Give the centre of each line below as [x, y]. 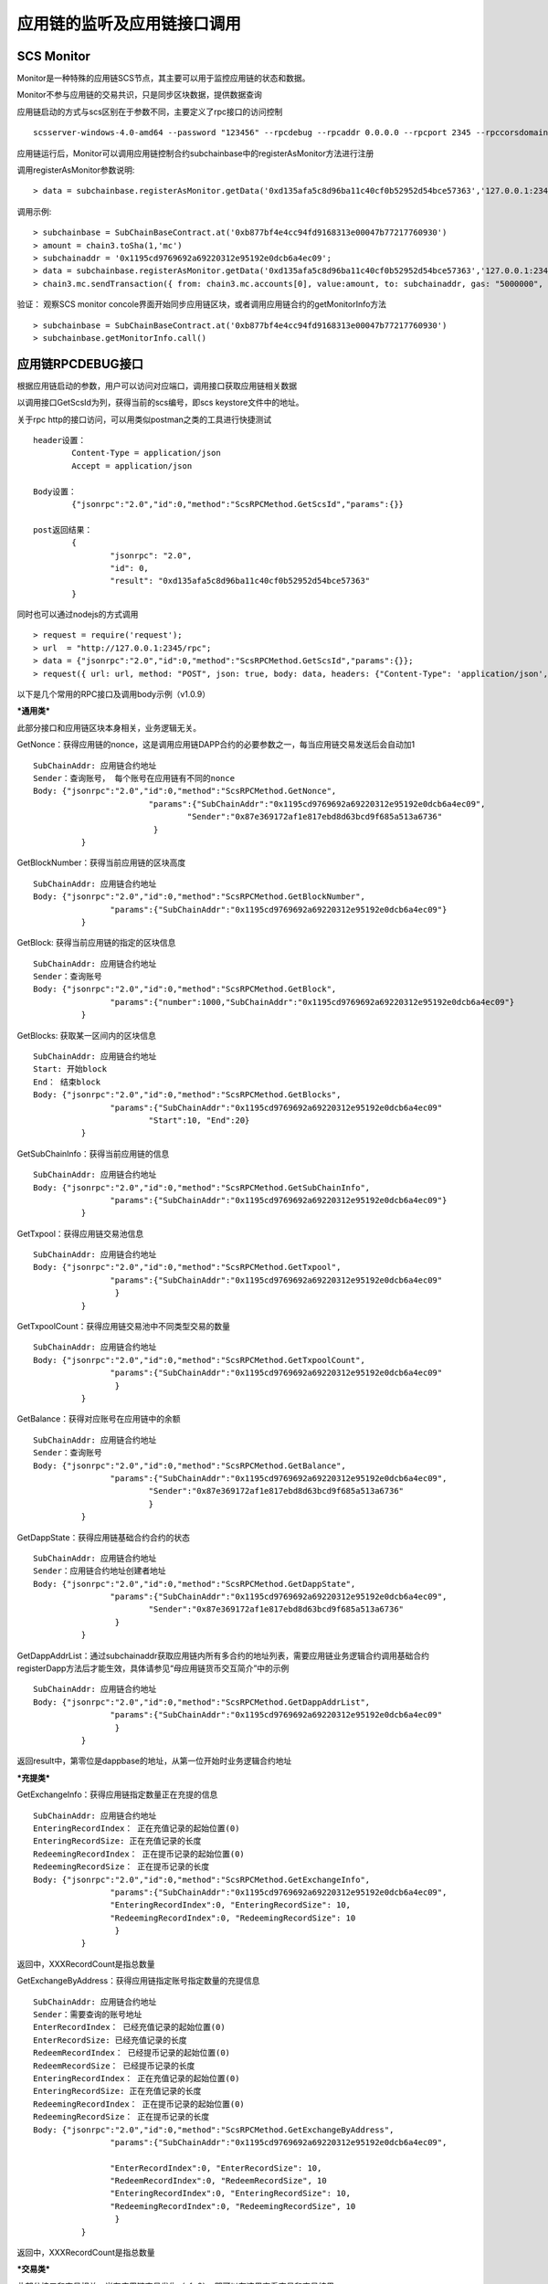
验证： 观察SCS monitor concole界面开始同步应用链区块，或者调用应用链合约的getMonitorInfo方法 [202, 304]
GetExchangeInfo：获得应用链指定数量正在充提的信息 [117, 1794]
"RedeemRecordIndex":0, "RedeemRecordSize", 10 [219, 2181]
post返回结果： [63, 529]
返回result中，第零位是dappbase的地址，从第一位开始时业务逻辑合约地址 [154, 1761]
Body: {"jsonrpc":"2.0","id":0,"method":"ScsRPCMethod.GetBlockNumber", [199, 897]
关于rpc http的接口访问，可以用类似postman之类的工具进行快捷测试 [144, 419]
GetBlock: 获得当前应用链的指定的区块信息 [96, 943]
